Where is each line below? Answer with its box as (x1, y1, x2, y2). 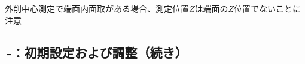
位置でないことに (234, 2, 301, 14)
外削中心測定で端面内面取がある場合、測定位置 (5, 2, 189, 14)
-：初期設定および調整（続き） (7, 43, 188, 61)
